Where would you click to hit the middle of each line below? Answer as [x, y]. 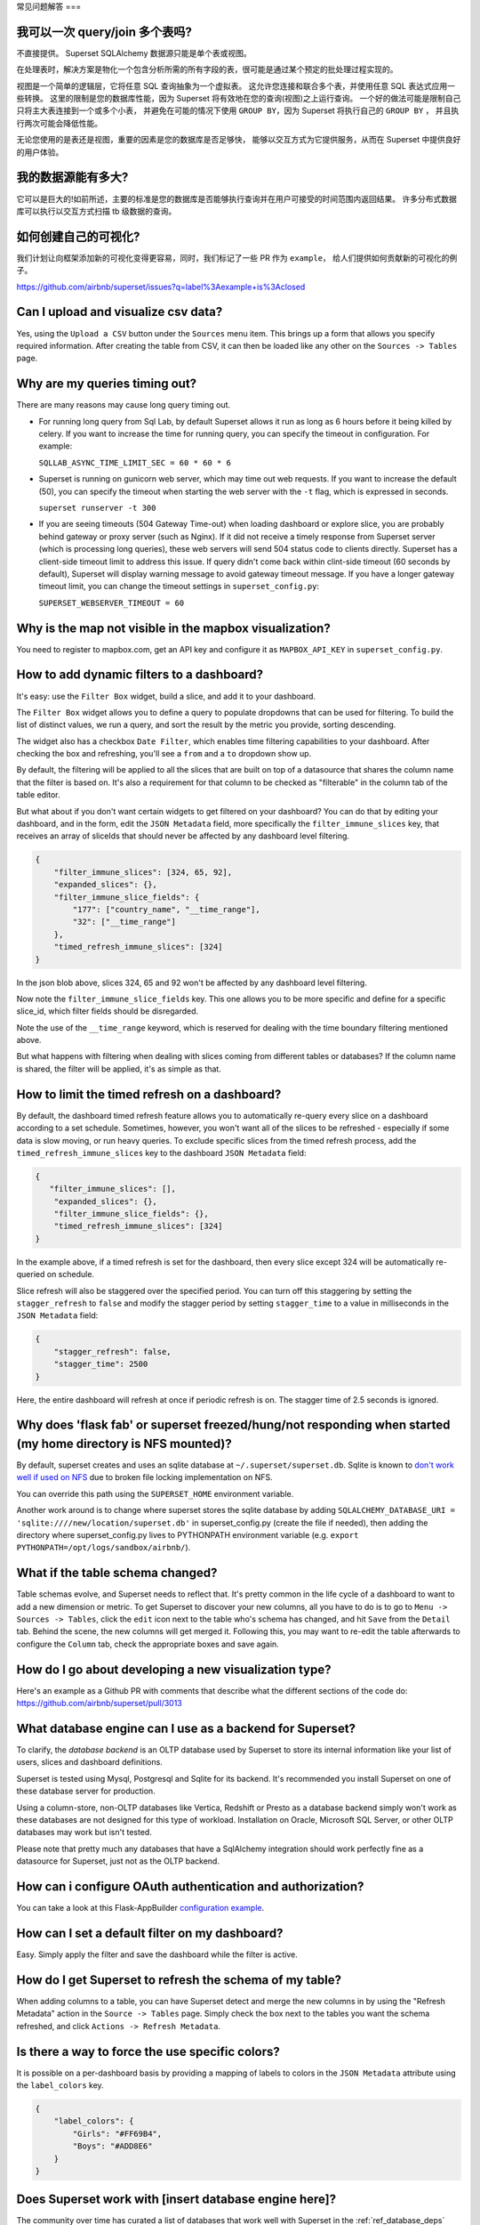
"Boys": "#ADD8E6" [112, 2146]
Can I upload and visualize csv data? [120, 312]
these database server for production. [86, 1791]
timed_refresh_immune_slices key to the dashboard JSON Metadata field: [161, 1153]
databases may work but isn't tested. [84, 1833]
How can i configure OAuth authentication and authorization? [190, 1886]
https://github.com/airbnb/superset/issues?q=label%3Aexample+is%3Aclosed [161, 287]
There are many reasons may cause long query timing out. [124, 405]
